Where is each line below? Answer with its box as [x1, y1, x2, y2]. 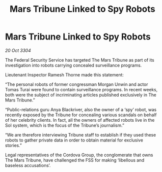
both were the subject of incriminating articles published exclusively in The [5, 92, 157, 98]
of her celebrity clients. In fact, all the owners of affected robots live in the [5, 117, 155, 123]
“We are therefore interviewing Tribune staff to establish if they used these [5, 132, 156, 138]
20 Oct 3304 [5, 47, 31, 53]
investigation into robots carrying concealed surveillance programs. [5, 62, 142, 68]
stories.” [5, 142, 22, 148]
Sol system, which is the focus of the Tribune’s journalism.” [5, 122, 124, 128]
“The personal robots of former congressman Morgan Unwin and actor [5, 81, 148, 87]
